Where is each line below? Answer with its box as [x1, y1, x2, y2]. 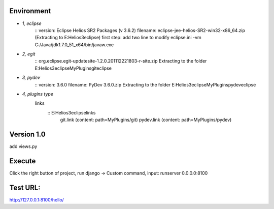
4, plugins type [22, 91, 53, 97]
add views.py [9, 143, 38, 150]
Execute [9, 157, 36, 165]
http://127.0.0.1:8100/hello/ [9, 196, 64, 203]
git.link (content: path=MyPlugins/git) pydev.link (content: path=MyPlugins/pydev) [60, 117, 232, 123]
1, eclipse [22, 20, 42, 26]
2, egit [22, 51, 36, 57]
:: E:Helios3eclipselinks [47, 109, 96, 115]
